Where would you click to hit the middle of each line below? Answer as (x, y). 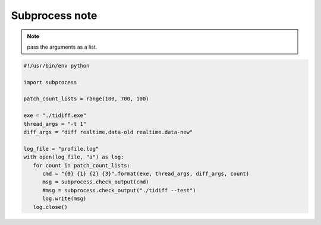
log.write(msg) (64, 199)
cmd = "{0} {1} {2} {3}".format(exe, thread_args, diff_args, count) (146, 174)
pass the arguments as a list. (62, 47)
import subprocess (50, 82)
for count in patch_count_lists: (82, 165)
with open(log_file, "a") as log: (74, 157)
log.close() (50, 207)
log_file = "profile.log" (61, 149)
